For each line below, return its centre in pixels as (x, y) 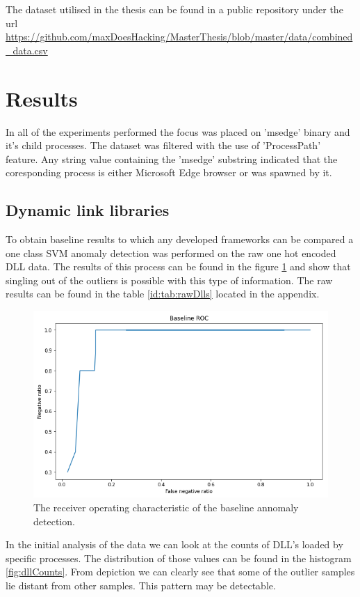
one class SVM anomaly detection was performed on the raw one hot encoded (171, 253)
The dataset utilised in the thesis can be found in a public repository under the (174, 9)
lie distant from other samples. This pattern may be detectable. (141, 586)
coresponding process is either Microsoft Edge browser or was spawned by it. (169, 172)
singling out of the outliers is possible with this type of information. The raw (169, 280)
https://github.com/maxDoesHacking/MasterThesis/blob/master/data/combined (179, 37)
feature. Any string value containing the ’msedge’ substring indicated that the (172, 158)
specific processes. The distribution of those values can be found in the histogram (179, 558)
